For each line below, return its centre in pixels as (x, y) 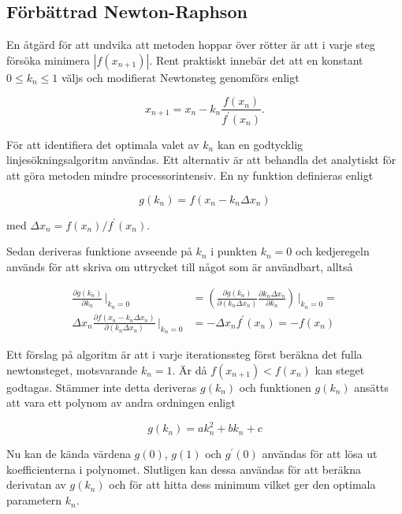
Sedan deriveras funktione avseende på (99, 251)
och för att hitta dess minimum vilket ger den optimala (242, 484)
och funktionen (275, 387)
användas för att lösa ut (320, 454)
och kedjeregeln (332, 251)
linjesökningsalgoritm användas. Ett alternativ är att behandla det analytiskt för (201, 160)
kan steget (340, 369)
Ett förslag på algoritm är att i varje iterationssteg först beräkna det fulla (184, 354)
